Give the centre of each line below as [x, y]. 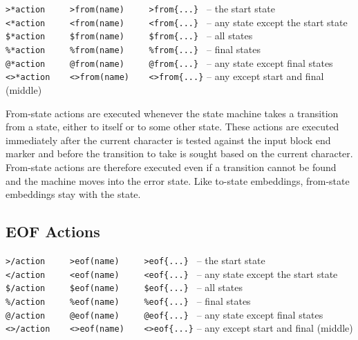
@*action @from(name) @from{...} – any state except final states [169, 62]
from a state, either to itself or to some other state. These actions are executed [172, 127]
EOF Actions [53, 231]
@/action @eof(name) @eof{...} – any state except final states [164, 314]
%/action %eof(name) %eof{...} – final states [128, 300]
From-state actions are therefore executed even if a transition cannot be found [171, 167]
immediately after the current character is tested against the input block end [168, 140]
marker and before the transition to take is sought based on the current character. [179, 153]
